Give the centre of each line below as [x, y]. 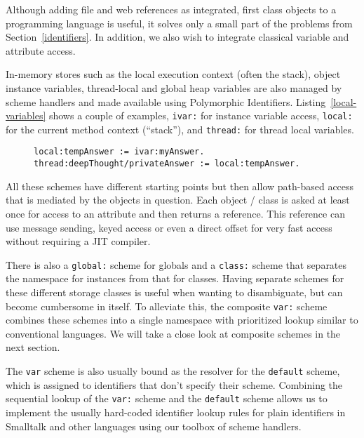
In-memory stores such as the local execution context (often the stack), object [173, 74]
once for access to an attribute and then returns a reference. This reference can [175, 213]
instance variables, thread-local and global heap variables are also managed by [174, 87]
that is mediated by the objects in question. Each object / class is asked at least [178, 200]
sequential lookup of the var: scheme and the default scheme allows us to [167, 398]
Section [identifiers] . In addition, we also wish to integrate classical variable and [177, 37]
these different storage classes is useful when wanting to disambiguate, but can [174, 292]
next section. [33, 347]
